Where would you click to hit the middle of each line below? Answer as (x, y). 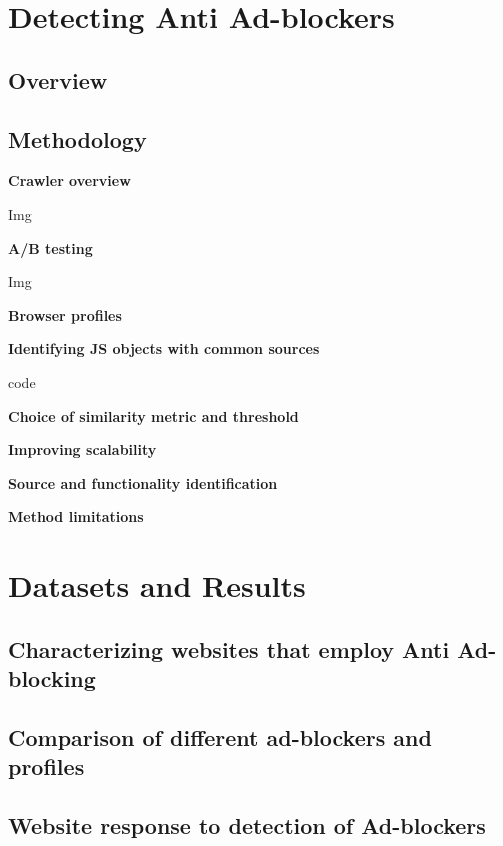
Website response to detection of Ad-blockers (247, 825)
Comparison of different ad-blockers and (220, 736)
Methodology (77, 138)
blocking (52, 678)
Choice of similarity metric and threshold (153, 415)
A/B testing (50, 247)
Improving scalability (82, 449)
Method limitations (76, 516)
